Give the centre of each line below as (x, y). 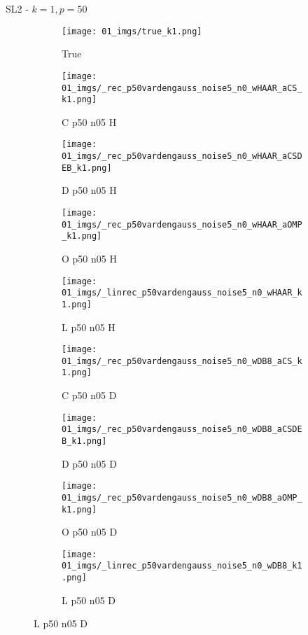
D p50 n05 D (89, 463)
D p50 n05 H (89, 190)
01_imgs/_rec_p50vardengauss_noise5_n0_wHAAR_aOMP (182, 224)
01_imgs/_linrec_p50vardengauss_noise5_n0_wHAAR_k (182, 293)
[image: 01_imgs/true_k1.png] (132, 31)
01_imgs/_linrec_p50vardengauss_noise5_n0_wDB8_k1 (182, 566)
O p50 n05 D (90, 532)
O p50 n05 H (89, 258)
